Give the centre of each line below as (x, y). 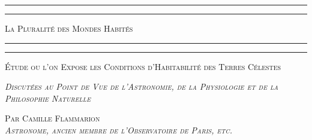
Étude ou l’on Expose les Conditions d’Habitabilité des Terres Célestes (143, 66)
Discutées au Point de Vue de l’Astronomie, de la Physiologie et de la (142, 86)
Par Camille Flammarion (52, 118)
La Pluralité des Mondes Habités (69, 28)
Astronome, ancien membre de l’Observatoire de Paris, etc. (118, 130)
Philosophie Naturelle (48, 98)
